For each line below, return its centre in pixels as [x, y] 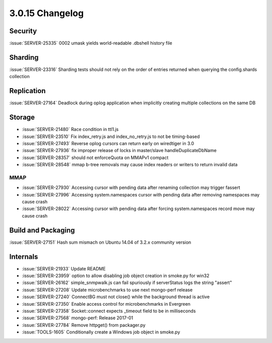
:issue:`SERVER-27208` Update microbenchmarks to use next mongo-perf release [107, 290]
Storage [22, 118]
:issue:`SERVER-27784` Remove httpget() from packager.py [84, 325]
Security [23, 31]
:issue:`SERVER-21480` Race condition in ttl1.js [70, 129]
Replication [27, 91]
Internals [24, 257]
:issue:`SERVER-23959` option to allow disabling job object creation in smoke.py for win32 [116, 276]
